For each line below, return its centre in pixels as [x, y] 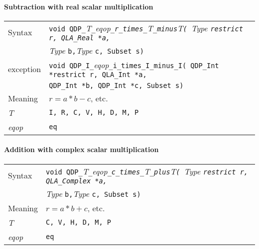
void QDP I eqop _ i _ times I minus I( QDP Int [134, 65]
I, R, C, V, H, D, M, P [94, 113]
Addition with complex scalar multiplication [81, 149]
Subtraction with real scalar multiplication [79, 6]
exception [25, 69]
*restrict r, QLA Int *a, [98, 74]
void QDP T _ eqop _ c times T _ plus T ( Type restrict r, [147, 171]
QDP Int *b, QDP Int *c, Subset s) [116, 85]
